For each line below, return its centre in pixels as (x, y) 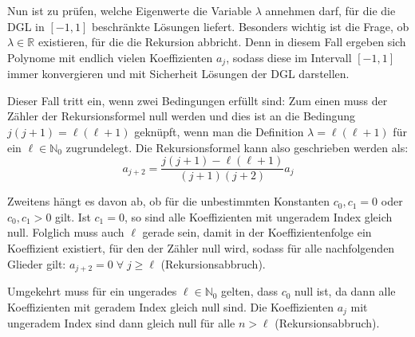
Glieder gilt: (37, 263)
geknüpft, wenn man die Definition (219, 132)
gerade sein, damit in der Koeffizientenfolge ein (257, 232)
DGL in (26, 26)
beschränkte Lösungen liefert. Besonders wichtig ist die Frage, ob (250, 26)
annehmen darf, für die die (330, 10)
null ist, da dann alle (345, 291)
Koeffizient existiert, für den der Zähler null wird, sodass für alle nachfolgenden (201, 248)
